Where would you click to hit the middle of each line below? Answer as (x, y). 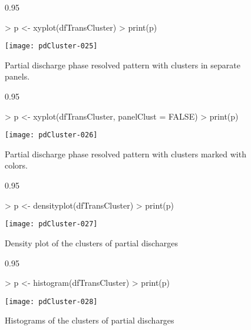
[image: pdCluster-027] (51, 224)
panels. (17, 76)
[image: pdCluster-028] (51, 301)
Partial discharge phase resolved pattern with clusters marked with (125, 154)
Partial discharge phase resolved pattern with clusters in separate (123, 65)
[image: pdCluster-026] (51, 135)
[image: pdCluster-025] (51, 46)
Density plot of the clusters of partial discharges (91, 242)
